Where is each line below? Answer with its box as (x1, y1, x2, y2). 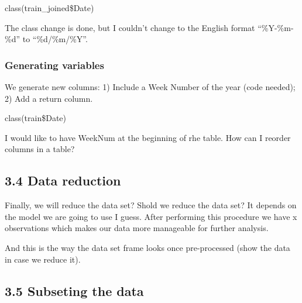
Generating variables (5, 57, 104, 72)
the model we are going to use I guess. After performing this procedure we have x (5, 210, 297, 222)
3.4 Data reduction (5, 171, 121, 190)
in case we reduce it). (5, 253, 81, 265)
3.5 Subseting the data (5, 281, 144, 299)
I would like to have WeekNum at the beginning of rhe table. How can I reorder (5, 131, 291, 143)
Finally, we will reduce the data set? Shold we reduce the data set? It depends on (5, 199, 297, 211)
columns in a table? (5, 143, 75, 155)
